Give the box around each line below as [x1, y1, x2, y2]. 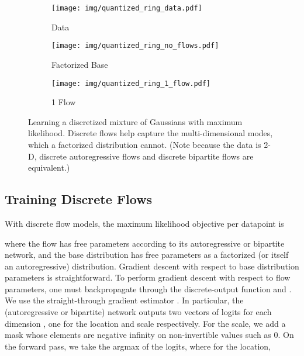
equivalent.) [28, 161, 70, 174]
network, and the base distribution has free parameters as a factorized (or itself [5, 248, 289, 261]
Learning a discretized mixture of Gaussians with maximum [28, 115, 243, 127]
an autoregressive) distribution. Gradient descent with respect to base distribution [5, 260, 299, 272]
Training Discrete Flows [5, 190, 153, 208]
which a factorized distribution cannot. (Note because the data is [28, 138, 261, 150]
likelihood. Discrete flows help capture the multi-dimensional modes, [28, 127, 273, 139]
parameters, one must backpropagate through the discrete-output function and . [5, 282, 292, 295]
